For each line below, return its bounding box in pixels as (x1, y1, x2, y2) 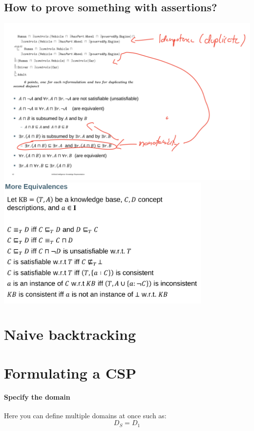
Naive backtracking (4, 324, 136, 344)
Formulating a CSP (4, 362, 137, 383)
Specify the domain (4, 391, 70, 402)
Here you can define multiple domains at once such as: (4, 410, 167, 420)
